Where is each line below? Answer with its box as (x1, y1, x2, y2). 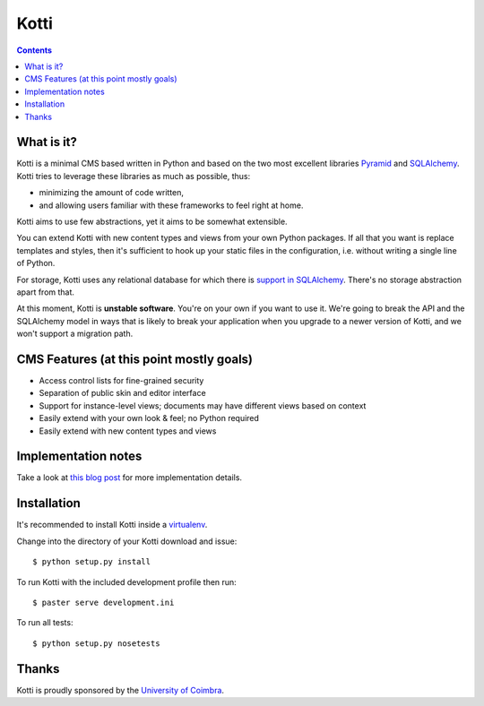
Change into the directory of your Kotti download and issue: (16, 536, 238, 547)
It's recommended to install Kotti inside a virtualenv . (16, 520, 208, 530)
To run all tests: (16, 617, 73, 628)
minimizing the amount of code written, (39, 187, 184, 198)
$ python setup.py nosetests (32, 638, 160, 649)
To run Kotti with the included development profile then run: (16, 576, 237, 587)
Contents (16, 45, 53, 56)
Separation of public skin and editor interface (39, 388, 206, 399)
